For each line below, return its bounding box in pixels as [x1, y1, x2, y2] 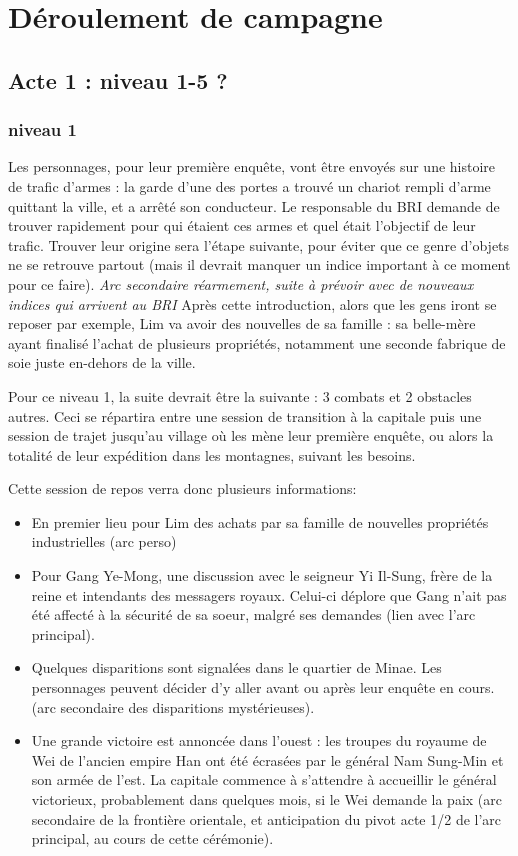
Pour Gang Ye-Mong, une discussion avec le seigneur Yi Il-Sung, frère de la [31, 565, 493, 586]
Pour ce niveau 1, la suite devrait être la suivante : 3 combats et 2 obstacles [8, 385, 472, 406]
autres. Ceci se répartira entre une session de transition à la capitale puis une [8, 405, 482, 426]
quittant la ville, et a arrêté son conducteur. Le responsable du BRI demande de [8, 195, 500, 216]
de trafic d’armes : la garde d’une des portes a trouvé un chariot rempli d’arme [8, 175, 491, 196]
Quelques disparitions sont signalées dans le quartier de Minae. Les [31, 657, 442, 678]
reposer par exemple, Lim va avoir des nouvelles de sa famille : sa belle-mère [8, 313, 476, 334]
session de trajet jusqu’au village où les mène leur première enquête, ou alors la [8, 425, 494, 446]
